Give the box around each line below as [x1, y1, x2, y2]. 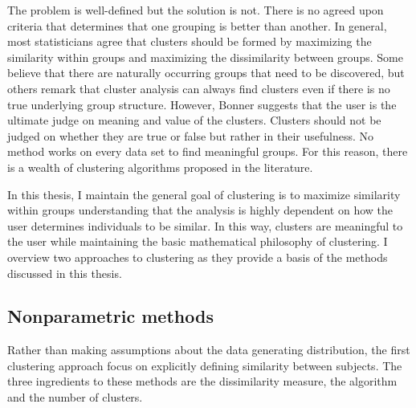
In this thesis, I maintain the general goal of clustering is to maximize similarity [7, 186, 401, 202]
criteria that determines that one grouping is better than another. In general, [7, 17, 387, 34]
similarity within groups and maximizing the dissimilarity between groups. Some [7, 48, 403, 65]
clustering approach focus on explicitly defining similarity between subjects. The [7, 357, 402, 373]
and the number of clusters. [7, 389, 143, 406]
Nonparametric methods [7, 304, 214, 328]
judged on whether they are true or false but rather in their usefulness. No [7, 127, 373, 144]
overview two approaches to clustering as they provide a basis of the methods [7, 248, 388, 265]
